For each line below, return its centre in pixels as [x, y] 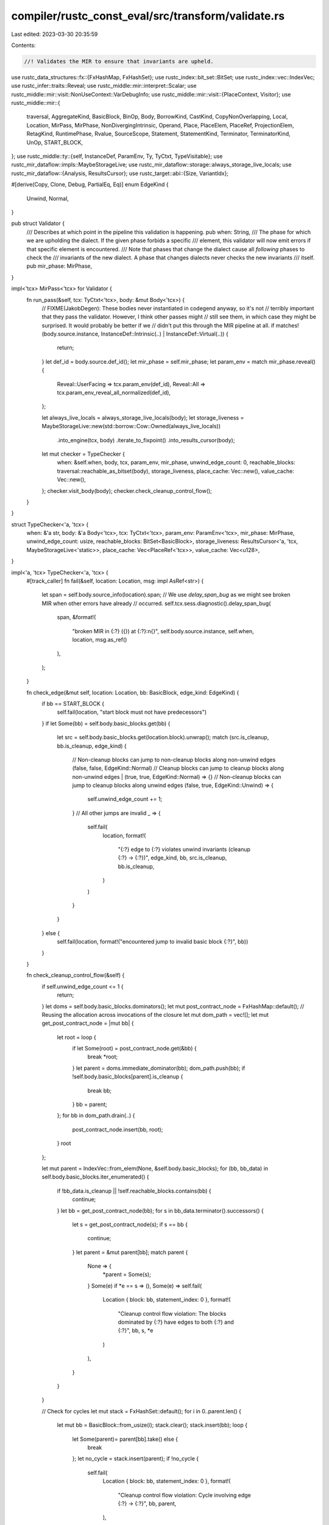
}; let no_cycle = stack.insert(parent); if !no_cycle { [136, 1459]
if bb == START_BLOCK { [73, 703]
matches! [287, 325]
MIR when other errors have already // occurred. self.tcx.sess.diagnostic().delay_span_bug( [156, 603]
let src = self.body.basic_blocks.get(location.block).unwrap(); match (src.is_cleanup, [163, 737]
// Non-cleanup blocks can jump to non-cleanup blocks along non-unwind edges [174, 759]
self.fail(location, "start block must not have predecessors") [132, 712]
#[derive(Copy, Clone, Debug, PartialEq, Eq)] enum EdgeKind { [90, 185]
